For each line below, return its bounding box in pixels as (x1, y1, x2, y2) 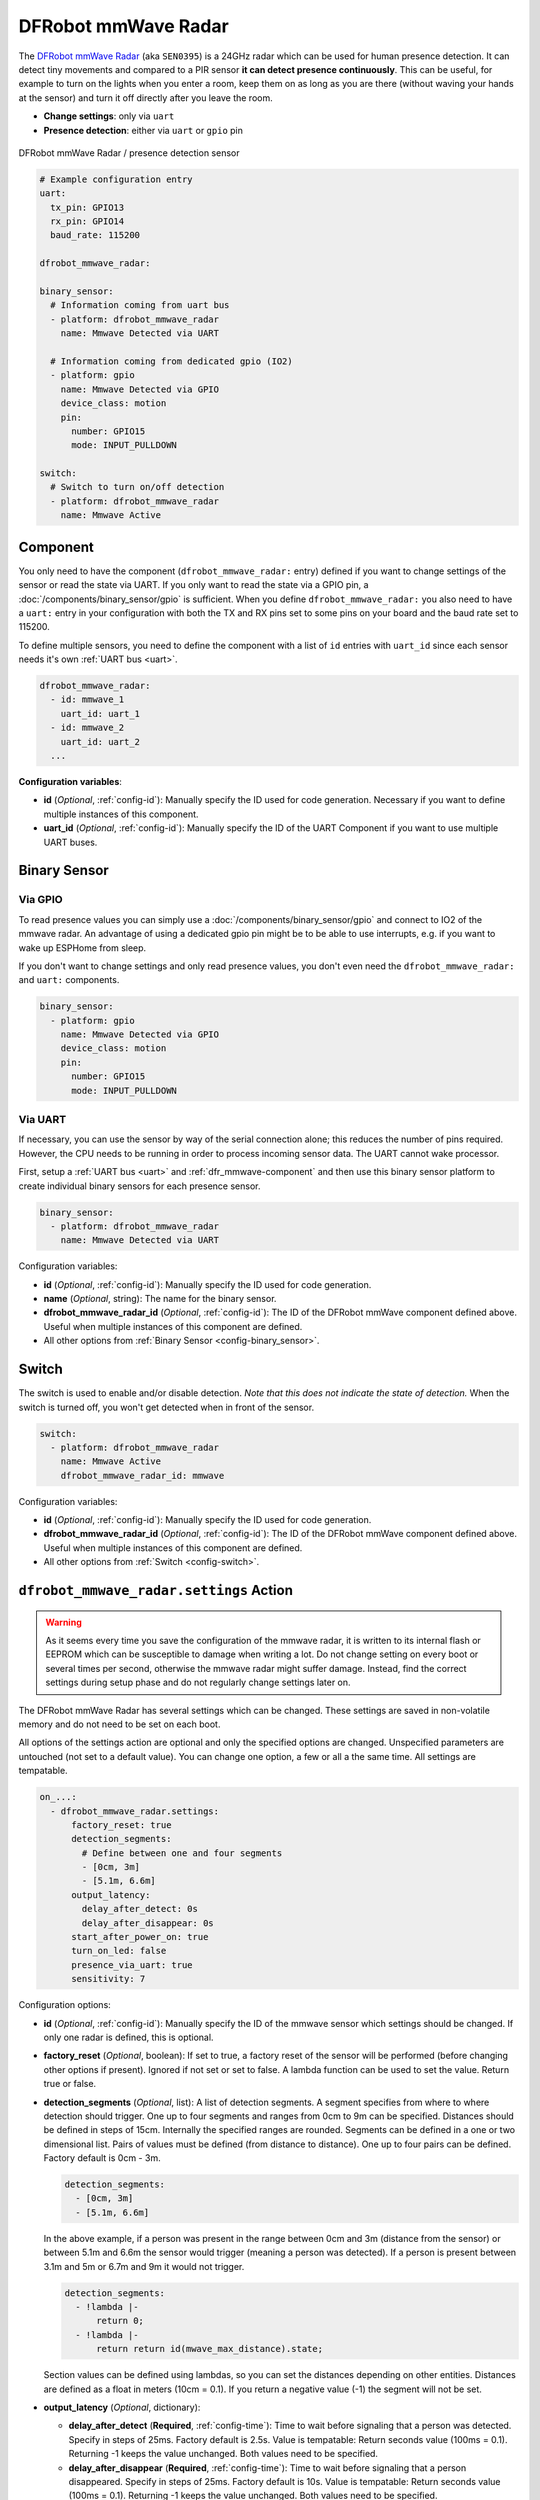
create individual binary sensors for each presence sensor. (18, 1180, 261, 1192)
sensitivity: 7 (71, 1973, 146, 1985)
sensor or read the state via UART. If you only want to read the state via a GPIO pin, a (18, 579, 369, 591)
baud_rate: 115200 (50, 230, 140, 241)
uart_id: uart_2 (60, 736, 140, 747)
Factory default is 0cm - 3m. (43, 2152, 161, 2164)
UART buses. (43, 836, 98, 848)
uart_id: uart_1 (60, 708, 140, 719)
